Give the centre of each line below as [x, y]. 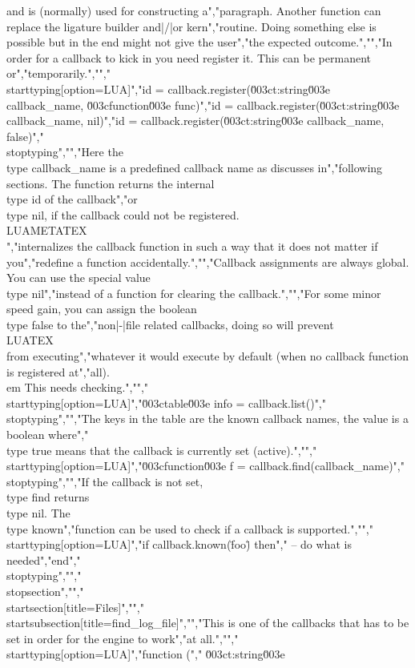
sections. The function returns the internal [111, 183]
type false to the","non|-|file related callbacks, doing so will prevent [170, 324]
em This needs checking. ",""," [78, 387]
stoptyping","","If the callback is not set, [105, 481]
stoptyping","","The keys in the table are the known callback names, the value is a [207, 419]
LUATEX [30, 340]
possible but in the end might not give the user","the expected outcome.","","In [199, 42]
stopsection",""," [45, 591]
